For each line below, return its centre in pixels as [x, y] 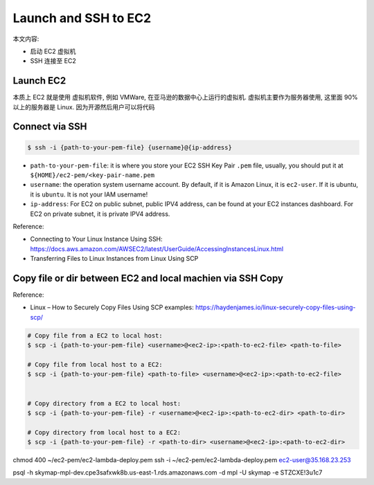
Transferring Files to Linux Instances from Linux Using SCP [114, 259]
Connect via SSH [50, 127]
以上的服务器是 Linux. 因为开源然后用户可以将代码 [84, 107]
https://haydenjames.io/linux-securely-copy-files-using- [275, 307]
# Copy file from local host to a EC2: [95, 364]
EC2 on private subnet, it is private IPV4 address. [100, 214]
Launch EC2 [39, 81]
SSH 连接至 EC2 [53, 61]
